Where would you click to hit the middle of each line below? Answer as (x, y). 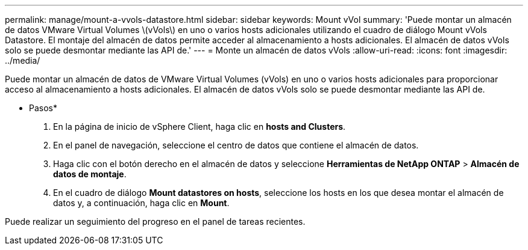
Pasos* (43, 108)
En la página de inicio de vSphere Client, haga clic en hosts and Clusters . (200, 127)
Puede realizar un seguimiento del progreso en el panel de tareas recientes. (155, 221)
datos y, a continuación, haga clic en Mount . (141, 203)
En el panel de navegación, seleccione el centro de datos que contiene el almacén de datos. (236, 145)
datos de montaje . (90, 174)
